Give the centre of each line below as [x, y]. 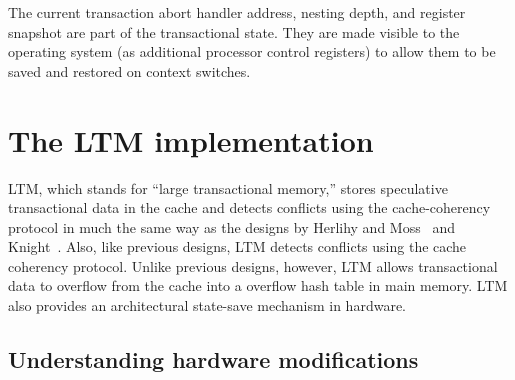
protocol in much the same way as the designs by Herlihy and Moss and [231, 226]
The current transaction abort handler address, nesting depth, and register [237, 12]
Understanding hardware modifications [213, 359]
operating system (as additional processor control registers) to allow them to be [252, 51]
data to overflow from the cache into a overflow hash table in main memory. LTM [258, 285]
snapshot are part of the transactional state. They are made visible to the [234, 31]
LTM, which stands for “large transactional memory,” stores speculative [228, 187]
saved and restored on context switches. [129, 70]
